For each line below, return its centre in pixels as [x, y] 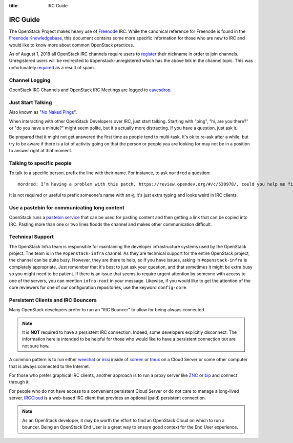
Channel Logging [30, 80]
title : [14, 6]
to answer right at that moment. [41, 151]
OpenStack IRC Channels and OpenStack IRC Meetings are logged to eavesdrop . [90, 90]
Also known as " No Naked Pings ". [43, 112]
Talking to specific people [40, 163]
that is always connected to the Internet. [50, 366]
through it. [20, 382]
